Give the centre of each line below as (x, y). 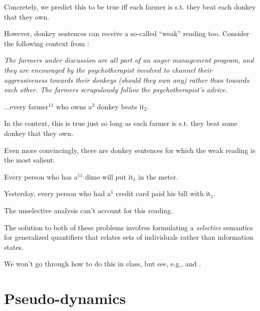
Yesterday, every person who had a (57, 193)
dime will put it (109, 176)
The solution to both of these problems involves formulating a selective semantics (128, 227)
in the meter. (158, 176)
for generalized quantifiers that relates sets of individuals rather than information (129, 237)
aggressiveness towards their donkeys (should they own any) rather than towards (127, 80)
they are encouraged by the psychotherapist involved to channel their (108, 69)
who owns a (74, 106)
